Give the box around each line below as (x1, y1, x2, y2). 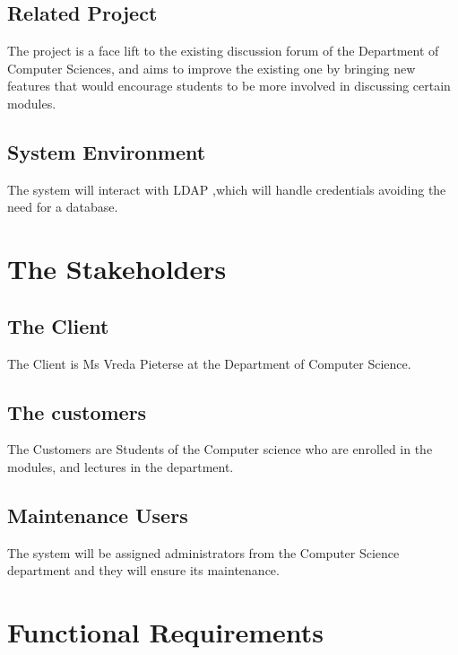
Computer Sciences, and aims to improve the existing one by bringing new (7, 58, 416, 77)
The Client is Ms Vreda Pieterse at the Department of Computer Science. (7, 354, 411, 372)
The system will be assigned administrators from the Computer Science (7, 543, 400, 562)
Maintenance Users (7, 501, 188, 528)
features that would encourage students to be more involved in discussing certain (7, 76, 451, 95)
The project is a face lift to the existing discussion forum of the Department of (7, 41, 439, 60)
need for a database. (7, 197, 118, 216)
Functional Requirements (7, 614, 324, 651)
